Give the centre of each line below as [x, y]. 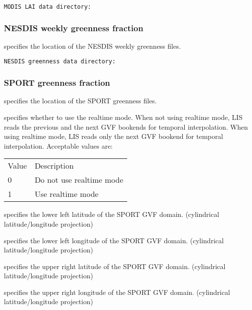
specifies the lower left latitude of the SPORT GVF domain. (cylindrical [112, 214]
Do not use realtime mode [79, 180]
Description [54, 166]
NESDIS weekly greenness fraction [74, 28]
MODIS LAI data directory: [48, 7]
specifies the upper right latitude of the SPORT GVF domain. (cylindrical [115, 266]
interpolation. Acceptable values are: [58, 145]
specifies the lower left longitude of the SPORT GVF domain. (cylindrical [114, 240]
